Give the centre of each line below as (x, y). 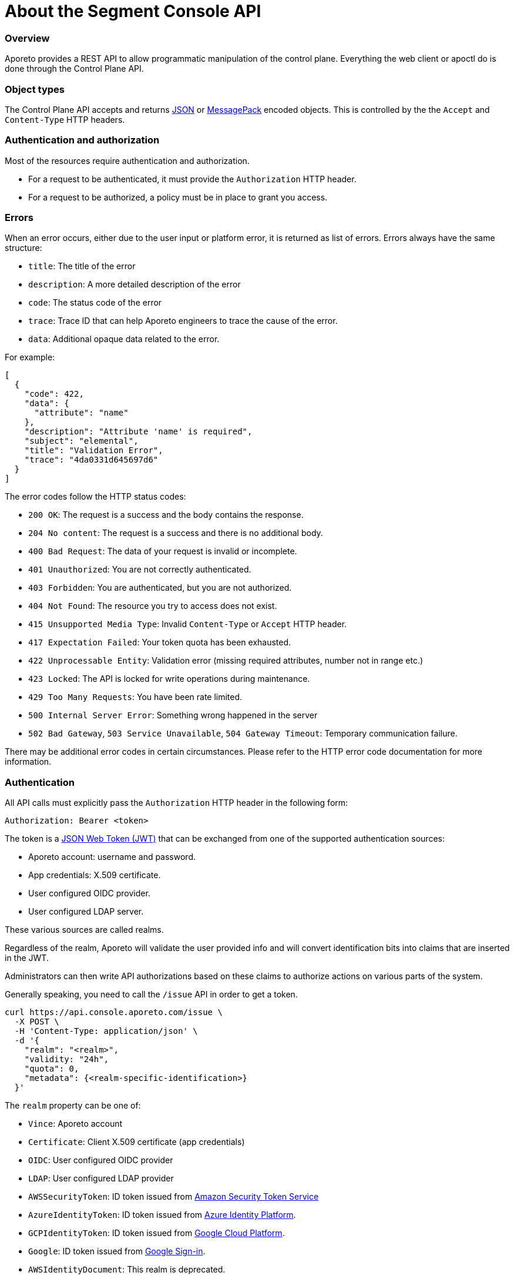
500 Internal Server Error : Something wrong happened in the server (173, 715)
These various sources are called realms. (84, 930)
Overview (27, 38)
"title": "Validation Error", (94, 451)
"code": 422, (54, 394)
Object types (35, 89)
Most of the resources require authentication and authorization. (127, 160)
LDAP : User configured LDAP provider (101, 1178)
